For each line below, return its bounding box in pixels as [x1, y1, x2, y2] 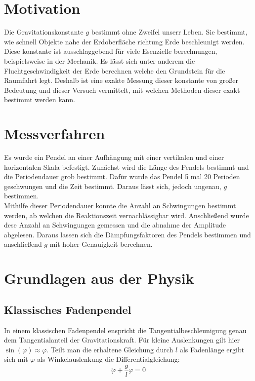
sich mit [4, 354, 28, 364]
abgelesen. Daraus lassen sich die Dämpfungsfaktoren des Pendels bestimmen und [4, 229, 251, 239]
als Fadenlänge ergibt [179, 344, 245, 354]
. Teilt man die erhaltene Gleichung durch [46, 344, 173, 354]
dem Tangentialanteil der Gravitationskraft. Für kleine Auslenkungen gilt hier [4, 335, 240, 345]
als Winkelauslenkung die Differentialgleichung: [37, 354, 180, 364]
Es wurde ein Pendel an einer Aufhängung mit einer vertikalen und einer [4, 152, 224, 162]
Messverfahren [4, 123, 105, 144]
